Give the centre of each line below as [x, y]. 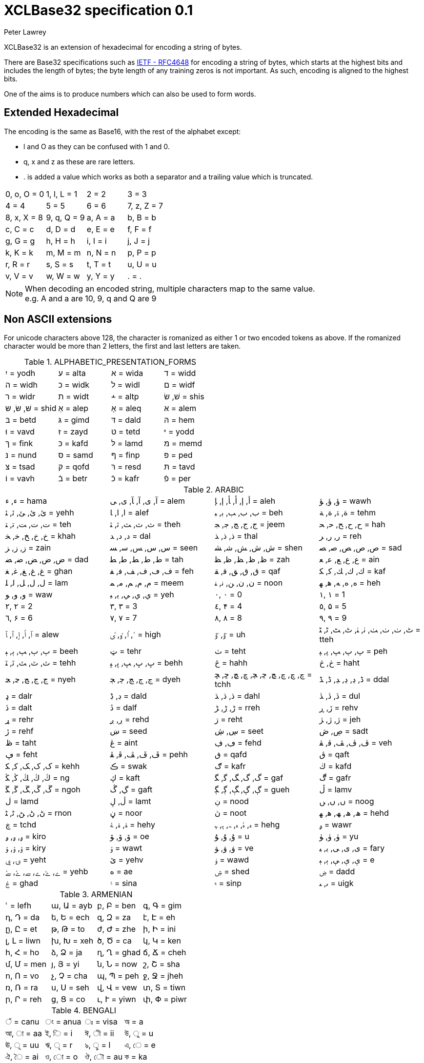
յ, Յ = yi [65, 964]
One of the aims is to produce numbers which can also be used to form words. [130, 94]
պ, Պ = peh [118, 976]
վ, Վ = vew [117, 988]
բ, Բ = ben [117, 906]
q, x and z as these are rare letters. [79, 161]
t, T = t [99, 264]
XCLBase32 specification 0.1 [99, 10]
